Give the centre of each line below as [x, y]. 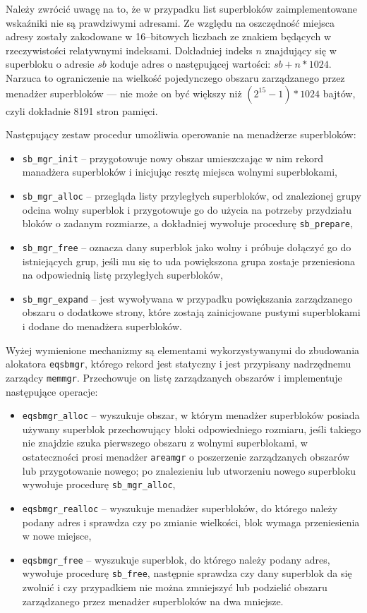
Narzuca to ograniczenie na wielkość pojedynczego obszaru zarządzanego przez [175, 77]
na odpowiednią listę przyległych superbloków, [122, 275]
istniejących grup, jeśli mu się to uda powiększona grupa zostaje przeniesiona [188, 261]
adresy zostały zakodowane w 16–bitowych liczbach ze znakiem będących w [168, 36]
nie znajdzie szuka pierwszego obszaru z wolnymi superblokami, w [165, 443]
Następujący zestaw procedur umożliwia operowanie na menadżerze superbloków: [181, 134]
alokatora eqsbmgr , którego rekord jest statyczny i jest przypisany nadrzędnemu [179, 364]
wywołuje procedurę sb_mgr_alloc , [99, 484]
